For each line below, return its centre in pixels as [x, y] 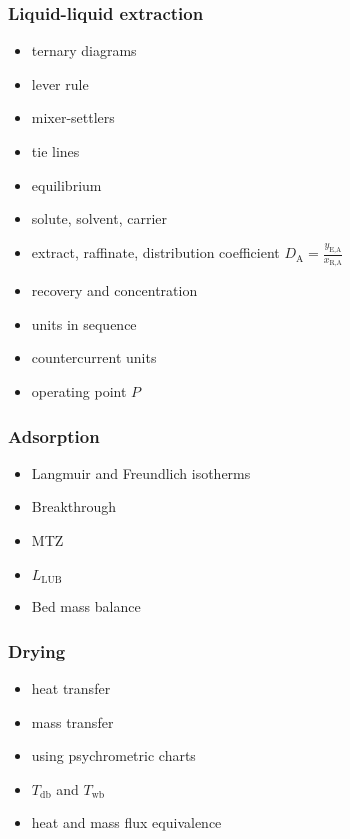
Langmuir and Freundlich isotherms [141, 472]
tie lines [55, 151]
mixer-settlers [73, 117]
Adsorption [54, 435]
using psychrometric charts [113, 755]
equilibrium [66, 184]
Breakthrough [74, 506]
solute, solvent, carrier [99, 218]
